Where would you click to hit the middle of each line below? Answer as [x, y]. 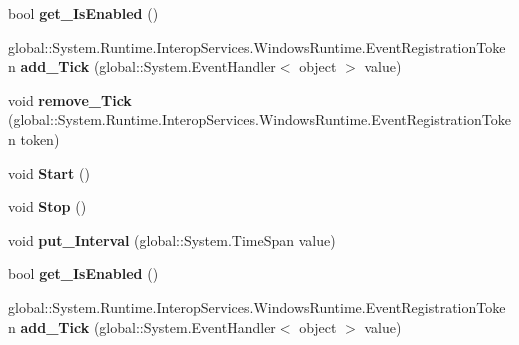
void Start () [49, 172]
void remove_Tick [70, 99]
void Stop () [47, 206]
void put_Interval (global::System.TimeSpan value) [172, 239]
